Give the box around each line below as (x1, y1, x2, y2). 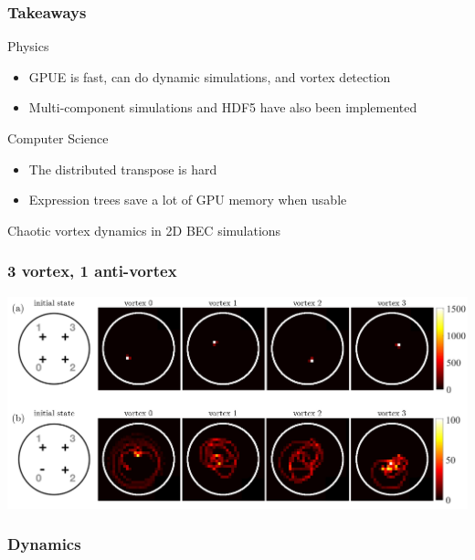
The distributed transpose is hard (28, 159, 217, 178)
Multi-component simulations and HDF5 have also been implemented (28, 98, 417, 117)
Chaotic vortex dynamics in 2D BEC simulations (7, 220, 281, 239)
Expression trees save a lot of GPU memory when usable (28, 190, 347, 209)
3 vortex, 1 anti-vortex (7, 259, 177, 282)
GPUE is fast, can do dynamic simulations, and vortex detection (28, 67, 391, 86)
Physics (7, 37, 49, 56)
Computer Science (7, 129, 109, 147)
